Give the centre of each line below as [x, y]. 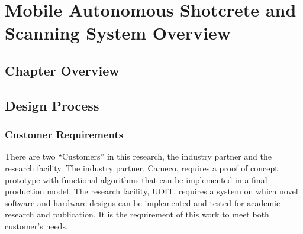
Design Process [52, 105]
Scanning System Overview [118, 33]
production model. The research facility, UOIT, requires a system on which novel [151, 191]
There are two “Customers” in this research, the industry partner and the [138, 156]
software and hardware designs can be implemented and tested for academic [143, 202]
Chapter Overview [62, 70]
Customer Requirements [64, 134]
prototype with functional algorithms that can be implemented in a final [136, 179]
